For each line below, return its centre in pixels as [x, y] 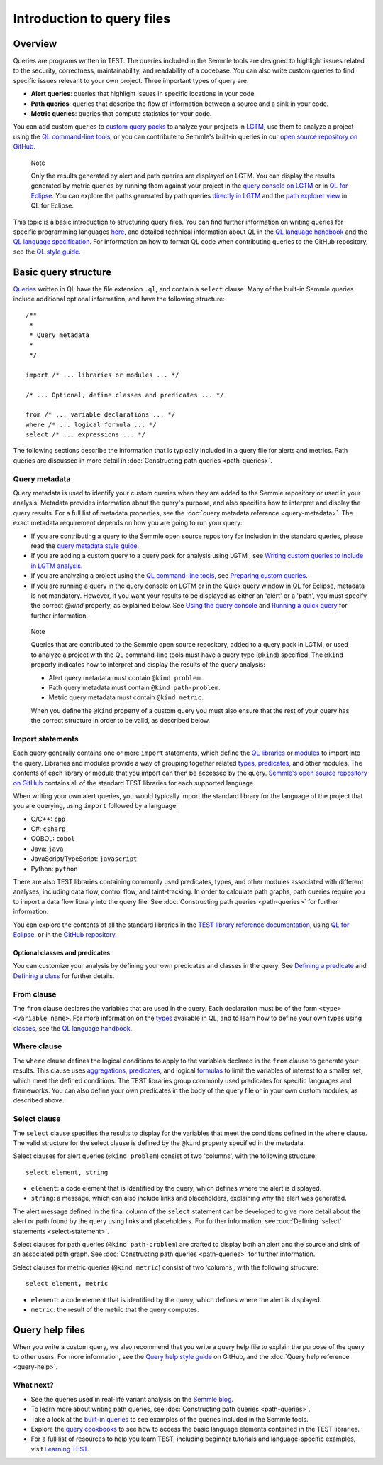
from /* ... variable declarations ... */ [101, 415]
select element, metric [67, 1284]
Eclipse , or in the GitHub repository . [65, 934]
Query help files [49, 1330]
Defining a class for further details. [64, 976]
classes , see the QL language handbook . [73, 1028]
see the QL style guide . [47, 252]
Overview [35, 44]
